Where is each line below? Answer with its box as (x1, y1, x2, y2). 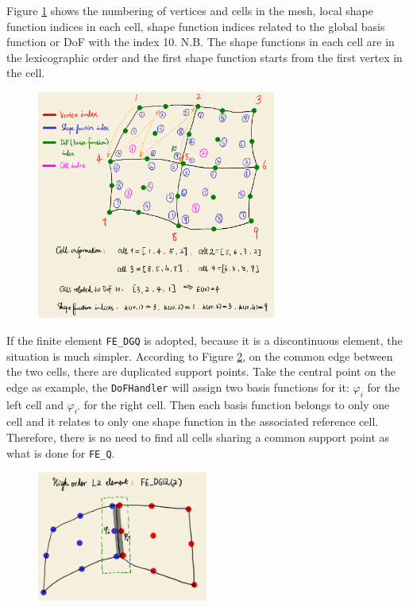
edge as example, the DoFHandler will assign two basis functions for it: (6, 378, 349, 395)
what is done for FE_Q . (6, 444, 115, 461)
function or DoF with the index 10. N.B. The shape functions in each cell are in (6, 33, 395, 50)
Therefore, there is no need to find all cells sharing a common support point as (6, 428, 390, 445)
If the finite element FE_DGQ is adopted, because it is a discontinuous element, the (6, 331, 403, 348)
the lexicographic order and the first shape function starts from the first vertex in (6, 48, 403, 65)
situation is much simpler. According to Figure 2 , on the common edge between (6, 347, 393, 364)
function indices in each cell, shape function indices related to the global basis (6, 17, 385, 34)
